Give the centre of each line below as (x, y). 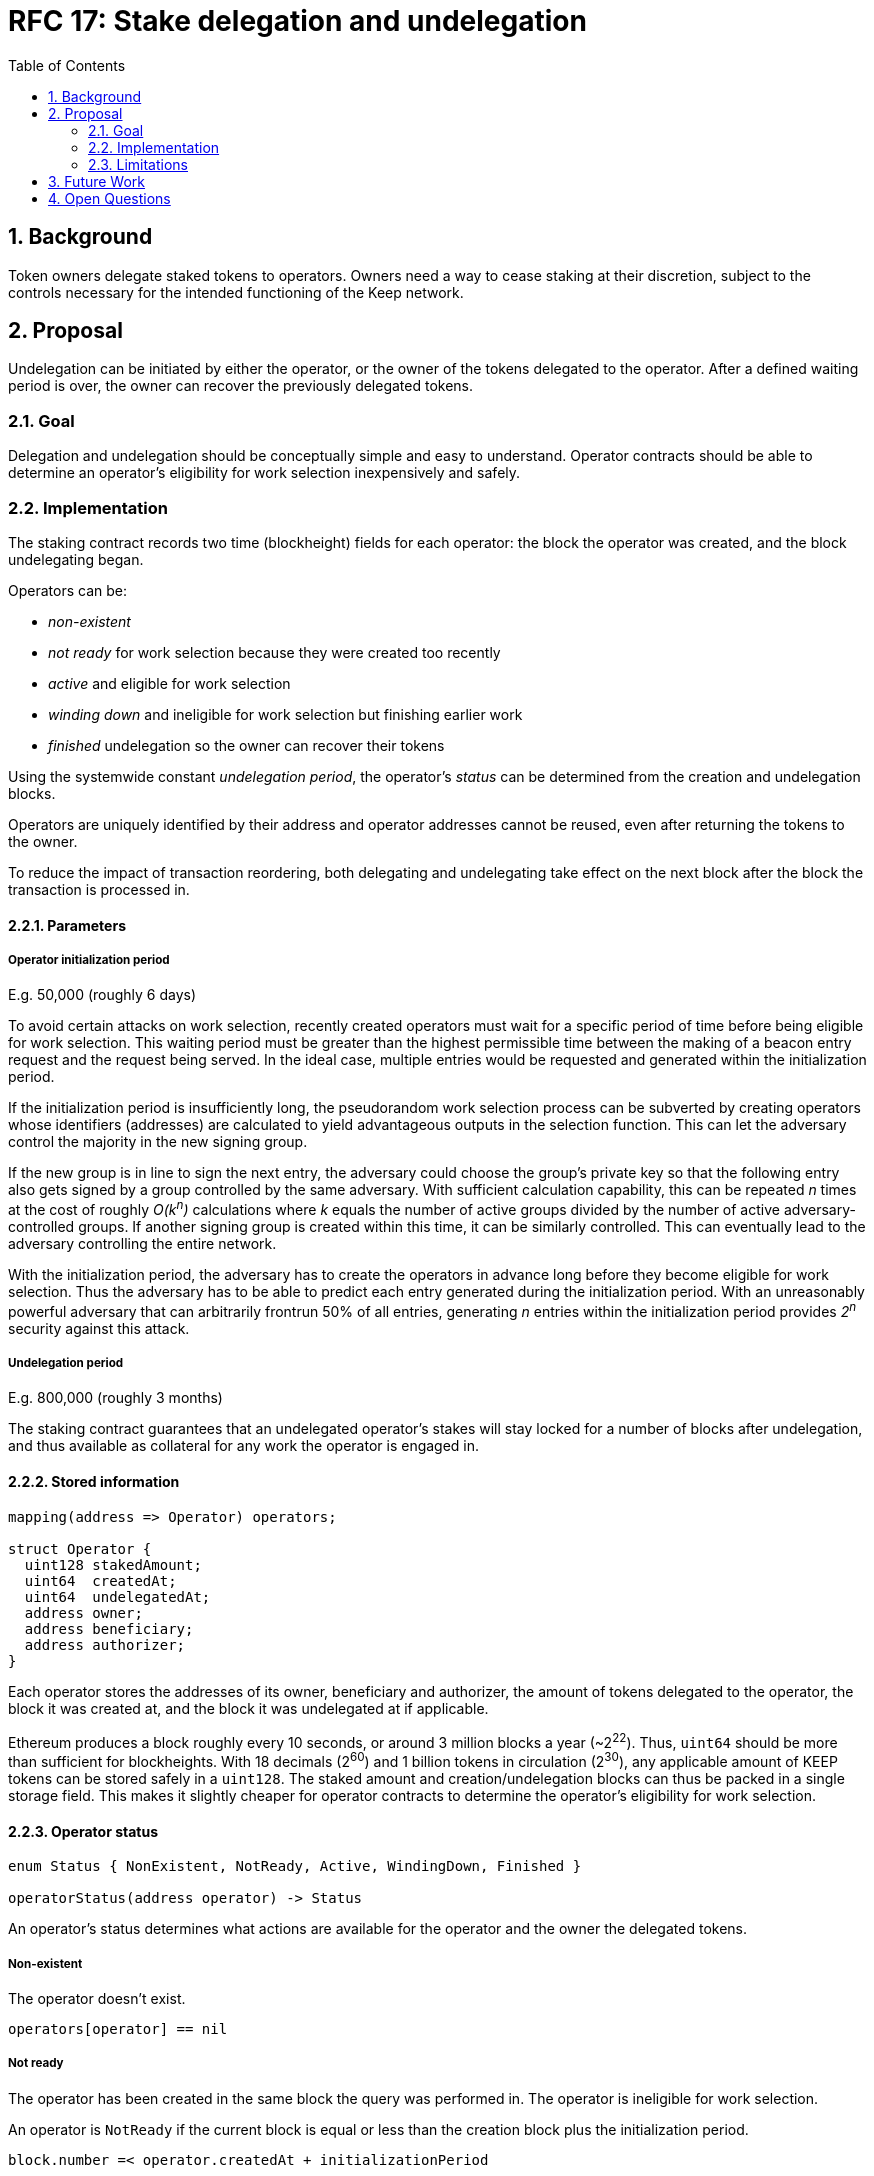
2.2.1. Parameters (67, 925)
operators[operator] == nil (118, 2028)
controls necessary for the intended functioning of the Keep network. (236, 292)
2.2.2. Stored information (94, 1482)
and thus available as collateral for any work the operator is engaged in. (244, 1446)
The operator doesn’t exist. (97, 1998)
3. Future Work (97, 181)
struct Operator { (80, 1548)
